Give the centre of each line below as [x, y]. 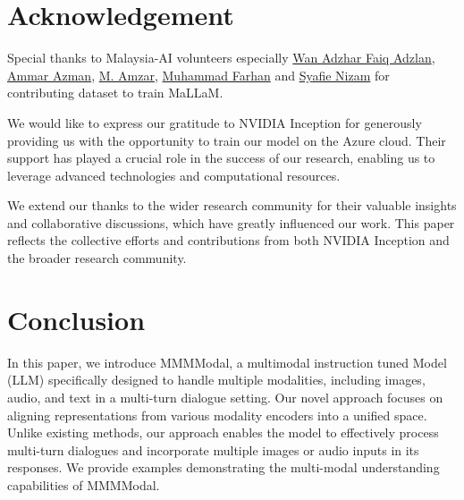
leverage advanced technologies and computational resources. [174, 175]
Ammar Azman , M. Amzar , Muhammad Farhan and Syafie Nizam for [198, 75]
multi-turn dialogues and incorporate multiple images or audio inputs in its [213, 449]
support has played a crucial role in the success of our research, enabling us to [221, 158]
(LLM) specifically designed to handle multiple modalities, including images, [216, 380]
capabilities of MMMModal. [84, 484]
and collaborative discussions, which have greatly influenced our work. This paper [231, 222]
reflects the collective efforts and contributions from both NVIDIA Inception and [228, 240]
